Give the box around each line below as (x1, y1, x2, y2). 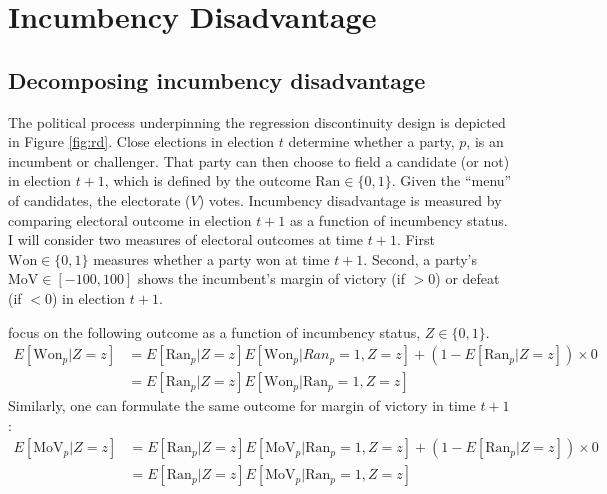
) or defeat (435, 268, 500, 289)
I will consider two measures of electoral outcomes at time (8, 229, 364, 250)
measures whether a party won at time (93, 248, 330, 269)
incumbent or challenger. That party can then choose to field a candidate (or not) (8, 150, 510, 171)
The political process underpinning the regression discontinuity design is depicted (8, 111, 506, 132)
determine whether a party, (288, 131, 455, 152)
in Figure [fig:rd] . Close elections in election (8, 131, 275, 152)
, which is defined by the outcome (104, 170, 311, 191)
